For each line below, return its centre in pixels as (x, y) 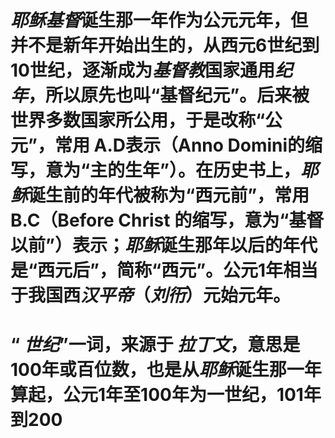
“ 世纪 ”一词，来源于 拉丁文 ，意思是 (155, 345)
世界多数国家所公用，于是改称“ (138, 120)
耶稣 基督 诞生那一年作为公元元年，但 (159, 20)
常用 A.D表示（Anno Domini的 (180, 145)
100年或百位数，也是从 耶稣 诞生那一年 (166, 370)
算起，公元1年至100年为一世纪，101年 (166, 395)
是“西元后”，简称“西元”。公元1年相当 (164, 270)
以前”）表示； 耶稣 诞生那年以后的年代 (164, 245)
